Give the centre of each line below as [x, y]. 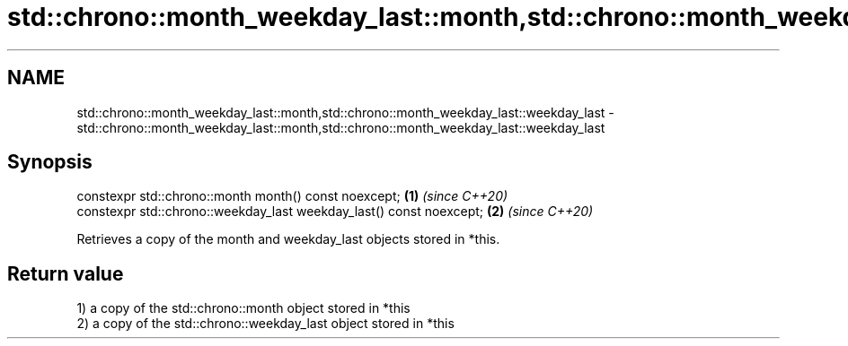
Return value [66, 273]
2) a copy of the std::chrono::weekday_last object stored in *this [265, 324]
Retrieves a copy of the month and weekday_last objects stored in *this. [288, 239]
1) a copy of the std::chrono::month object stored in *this [243, 308]
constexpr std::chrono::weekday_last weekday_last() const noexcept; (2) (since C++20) [335, 212]
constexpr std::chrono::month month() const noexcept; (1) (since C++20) [292, 196]
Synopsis [50, 162]
